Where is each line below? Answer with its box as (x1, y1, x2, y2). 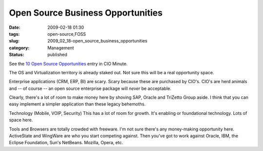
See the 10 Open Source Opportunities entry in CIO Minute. (9, 61, 128, 66)
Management (47, 44, 74, 51)
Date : (9, 24, 20, 30)
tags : (9, 31, 20, 37)
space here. (9, 117, 33, 123)
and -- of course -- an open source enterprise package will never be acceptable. (9, 86, 171, 91)
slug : (9, 38, 19, 44)
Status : (9, 52, 24, 58)
